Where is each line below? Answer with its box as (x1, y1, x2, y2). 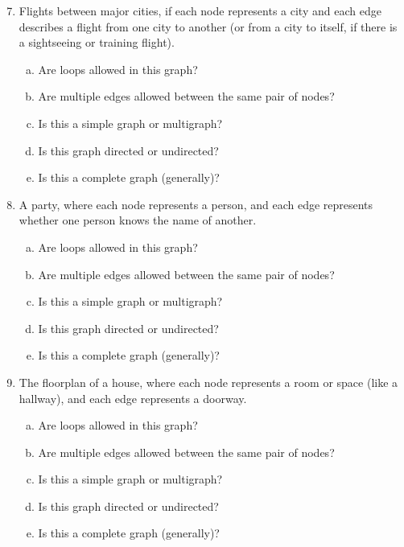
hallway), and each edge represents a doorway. (19, 389, 247, 406)
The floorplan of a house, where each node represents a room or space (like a (19, 373, 398, 390)
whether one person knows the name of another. (19, 212, 257, 228)
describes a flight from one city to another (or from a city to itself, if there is (19, 18, 398, 35)
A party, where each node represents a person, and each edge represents (19, 195, 373, 212)
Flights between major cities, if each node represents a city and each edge (19, 2, 381, 19)
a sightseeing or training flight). (19, 34, 175, 51)
